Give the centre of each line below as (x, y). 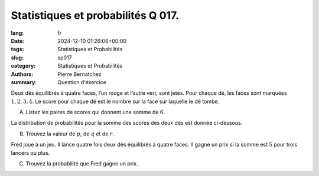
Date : (18, 41)
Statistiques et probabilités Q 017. (95, 15)
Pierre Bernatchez (79, 74)
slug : (17, 57)
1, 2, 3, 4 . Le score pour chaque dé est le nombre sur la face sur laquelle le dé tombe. (115, 101)
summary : (24, 82)
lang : (17, 33)
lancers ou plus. (30, 152)
